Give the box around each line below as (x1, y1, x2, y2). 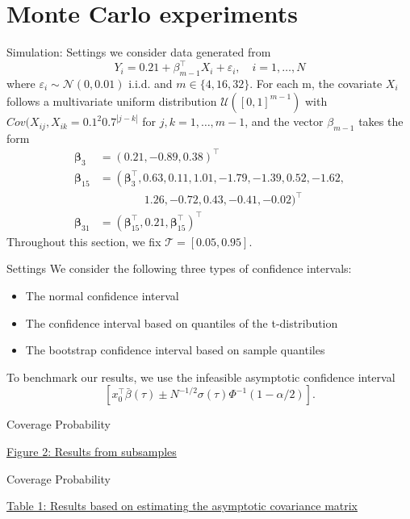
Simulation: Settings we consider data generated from (6, 44, 271, 61)
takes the (358, 113, 404, 130)
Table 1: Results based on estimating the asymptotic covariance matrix (6, 497, 358, 514)
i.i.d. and (128, 75, 173, 92)
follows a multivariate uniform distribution (6, 92, 217, 109)
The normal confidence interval (25, 287, 179, 304)
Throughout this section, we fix (6, 232, 161, 249)
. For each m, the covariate (249, 75, 383, 92)
